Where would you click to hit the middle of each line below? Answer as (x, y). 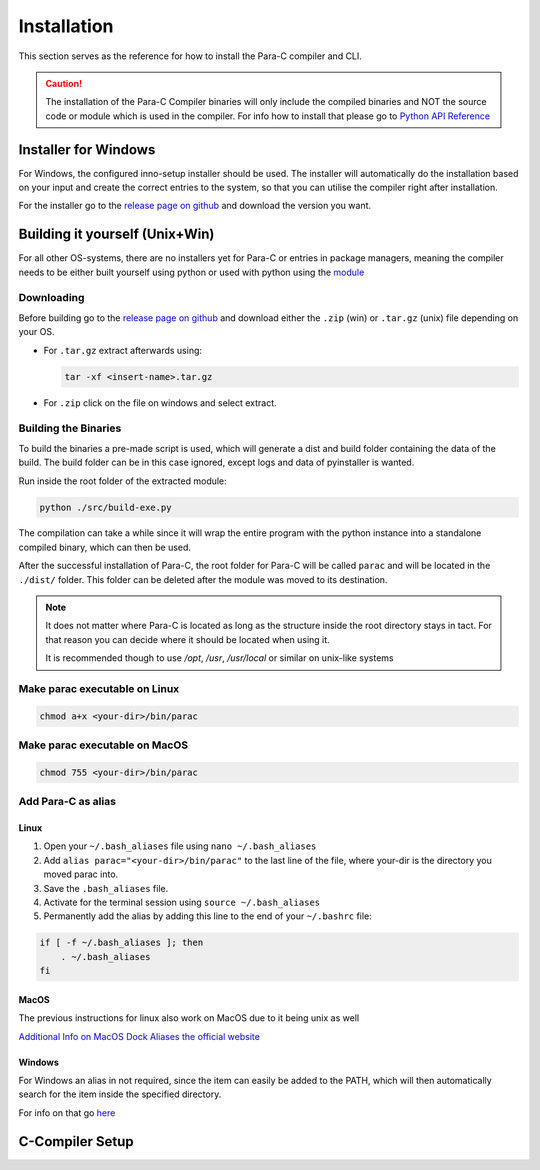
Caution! (64, 83)
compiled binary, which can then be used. (105, 547)
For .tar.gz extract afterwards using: (123, 350)
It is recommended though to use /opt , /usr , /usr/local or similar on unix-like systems (219, 658)
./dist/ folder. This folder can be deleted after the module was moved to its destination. (203, 579)
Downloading (51, 298)
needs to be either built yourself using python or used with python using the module (191, 272)
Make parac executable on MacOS (103, 745)
